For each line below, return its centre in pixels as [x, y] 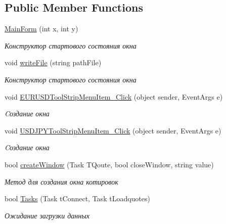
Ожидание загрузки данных [47, 215]
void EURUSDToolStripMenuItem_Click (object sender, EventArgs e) [114, 96]
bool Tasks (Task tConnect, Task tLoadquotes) [77, 198]
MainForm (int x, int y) [41, 29]
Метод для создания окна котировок [61, 181]
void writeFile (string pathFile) [53, 62]
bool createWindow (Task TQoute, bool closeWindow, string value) [109, 164]
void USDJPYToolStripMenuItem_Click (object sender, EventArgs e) [113, 130]
